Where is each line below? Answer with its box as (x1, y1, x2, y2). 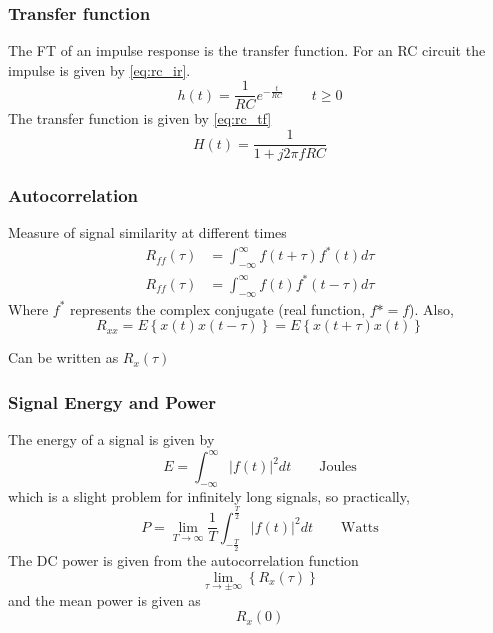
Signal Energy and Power (8, 389, 216, 414)
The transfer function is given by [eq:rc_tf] (8, 108, 272, 129)
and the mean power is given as (8, 589, 201, 610)
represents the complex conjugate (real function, (69, 298, 366, 319)
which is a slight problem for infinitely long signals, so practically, (8, 485, 410, 506)
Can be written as (8, 347, 119, 368)
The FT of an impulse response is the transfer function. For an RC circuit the (8, 40, 486, 61)
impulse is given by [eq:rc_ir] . (8, 59, 191, 80)
